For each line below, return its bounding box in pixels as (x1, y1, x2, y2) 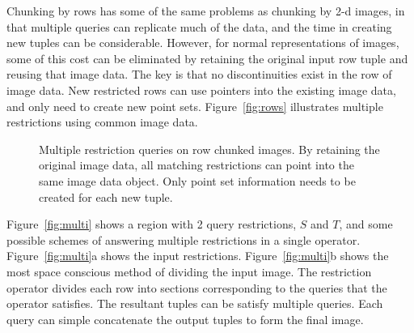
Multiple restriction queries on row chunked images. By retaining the (39, 140, 380, 157)
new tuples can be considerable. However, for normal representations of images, (6, 34, 399, 51)
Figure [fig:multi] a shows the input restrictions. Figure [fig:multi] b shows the (6, 247, 389, 264)
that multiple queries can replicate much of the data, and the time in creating (6, 18, 392, 35)
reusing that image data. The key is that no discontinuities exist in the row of (6, 66, 392, 83)
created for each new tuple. (39, 188, 173, 205)
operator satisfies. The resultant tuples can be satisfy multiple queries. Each (6, 295, 383, 312)
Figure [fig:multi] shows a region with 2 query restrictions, (6, 216, 297, 233)
